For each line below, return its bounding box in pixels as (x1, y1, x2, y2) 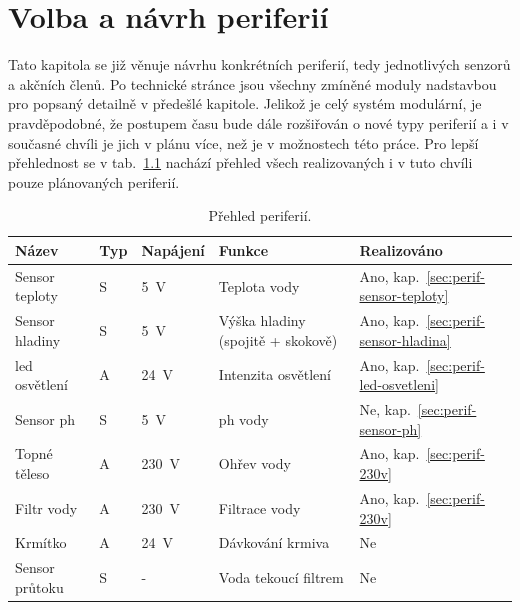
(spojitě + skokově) (218, 329, 338, 350)
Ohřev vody (218, 453, 291, 474)
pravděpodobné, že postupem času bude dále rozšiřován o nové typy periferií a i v (8, 112, 509, 133)
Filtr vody (15, 497, 78, 518)
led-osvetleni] (359, 374, 439, 395)
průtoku (15, 576, 64, 597)
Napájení (141, 239, 205, 260)
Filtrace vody (218, 497, 301, 518)
